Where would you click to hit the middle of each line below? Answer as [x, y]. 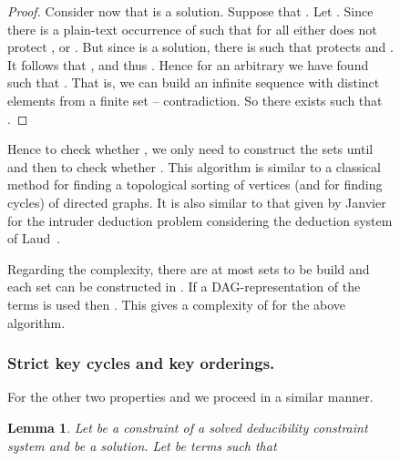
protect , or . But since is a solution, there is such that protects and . [200, 47]
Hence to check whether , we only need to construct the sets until [190, 149]
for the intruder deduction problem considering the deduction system [200, 220]
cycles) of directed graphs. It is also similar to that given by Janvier [197, 202]
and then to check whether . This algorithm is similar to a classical [194, 166]
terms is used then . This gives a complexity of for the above [177, 304]
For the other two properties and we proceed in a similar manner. [190, 397]
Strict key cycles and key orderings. [141, 363]
